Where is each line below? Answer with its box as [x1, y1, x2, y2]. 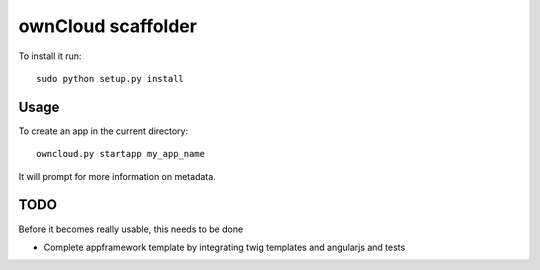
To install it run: [18, 50, 82, 62]
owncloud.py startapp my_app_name [36, 148, 205, 160]
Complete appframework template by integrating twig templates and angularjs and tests [43, 241, 406, 253]
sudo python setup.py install [36, 73, 185, 84]
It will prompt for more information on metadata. [18, 170, 217, 182]
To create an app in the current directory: [18, 125, 189, 137]
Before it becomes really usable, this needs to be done [18, 223, 244, 235]
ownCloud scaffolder [18, 15, 197, 37]
